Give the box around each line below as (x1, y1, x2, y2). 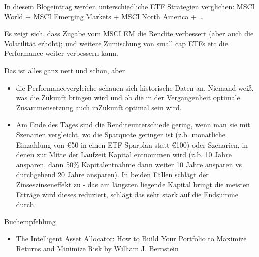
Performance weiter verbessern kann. (4, 48, 118, 59)
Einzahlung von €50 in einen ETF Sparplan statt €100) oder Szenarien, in (16, 139, 248, 150)
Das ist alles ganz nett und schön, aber (4, 65, 125, 75)
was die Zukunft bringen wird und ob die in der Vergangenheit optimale (16, 92, 240, 103)
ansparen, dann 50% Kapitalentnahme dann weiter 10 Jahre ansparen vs (16, 159, 242, 169)
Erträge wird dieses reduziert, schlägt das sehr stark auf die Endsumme (16, 189, 238, 199)
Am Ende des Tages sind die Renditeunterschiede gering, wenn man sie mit (16, 119, 250, 130)
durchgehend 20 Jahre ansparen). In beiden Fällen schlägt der (16, 169, 209, 180)
